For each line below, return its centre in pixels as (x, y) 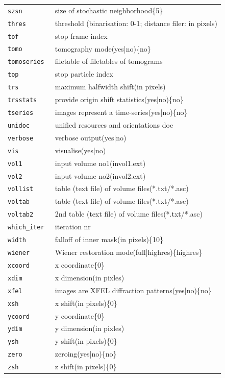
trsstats (22, 100)
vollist (21, 189)
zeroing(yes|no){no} (86, 354)
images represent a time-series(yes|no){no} (121, 112)
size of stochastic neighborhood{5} (109, 10)
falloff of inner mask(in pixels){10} (109, 239)
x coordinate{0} (80, 264)
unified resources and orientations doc (114, 124)
